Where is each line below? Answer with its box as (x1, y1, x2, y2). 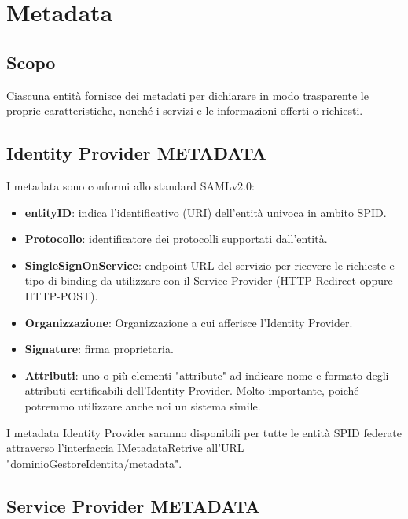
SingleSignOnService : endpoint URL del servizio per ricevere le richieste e (24, 256, 395, 273)
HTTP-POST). (24, 287, 98, 304)
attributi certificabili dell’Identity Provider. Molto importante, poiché (24, 382, 359, 399)
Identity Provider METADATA (6, 141, 266, 165)
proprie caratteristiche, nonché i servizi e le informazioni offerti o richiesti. (6, 102, 363, 119)
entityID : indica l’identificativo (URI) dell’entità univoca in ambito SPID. (24, 204, 387, 220)
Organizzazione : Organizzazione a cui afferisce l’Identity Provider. (24, 314, 353, 330)
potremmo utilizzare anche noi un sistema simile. (24, 397, 261, 414)
